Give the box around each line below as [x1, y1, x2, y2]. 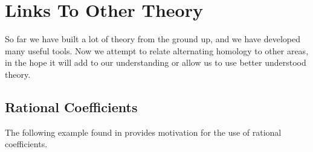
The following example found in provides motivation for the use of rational [5, 125, 282, 138]
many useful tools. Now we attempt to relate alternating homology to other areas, [5, 44, 309, 57]
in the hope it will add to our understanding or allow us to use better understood [5, 56, 306, 69]
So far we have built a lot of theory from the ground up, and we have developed [5, 33, 301, 45]
